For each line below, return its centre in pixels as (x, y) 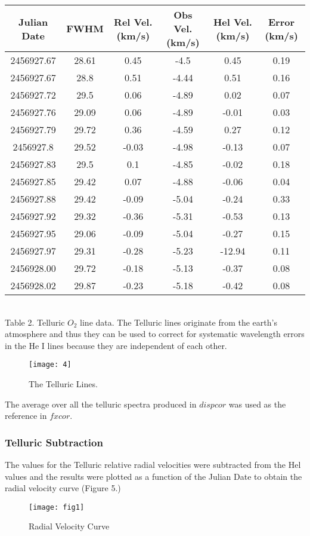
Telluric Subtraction (54, 442)
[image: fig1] (57, 507)
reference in (26, 416)
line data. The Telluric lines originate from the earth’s (179, 322)
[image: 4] (50, 365)
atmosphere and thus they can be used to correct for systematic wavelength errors (155, 334)
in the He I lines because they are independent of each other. (116, 345)
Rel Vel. (133, 22)
